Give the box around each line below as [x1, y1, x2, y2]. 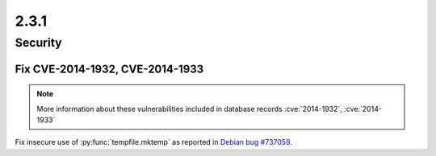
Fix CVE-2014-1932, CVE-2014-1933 [15, 62, 204, 76]
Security [15, 35, 62, 50]
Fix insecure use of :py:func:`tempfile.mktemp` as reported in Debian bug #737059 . [15, 138, 292, 147]
